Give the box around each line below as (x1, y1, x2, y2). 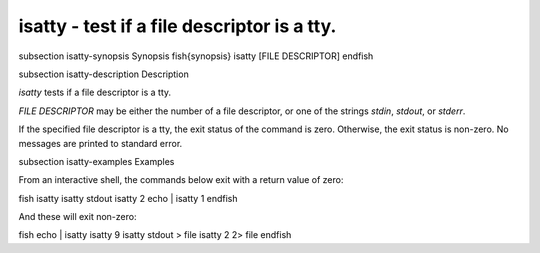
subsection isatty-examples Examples (18, 155, 175, 167)
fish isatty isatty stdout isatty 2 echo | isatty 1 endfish (18, 192, 239, 204)
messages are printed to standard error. (18, 137, 183, 149)
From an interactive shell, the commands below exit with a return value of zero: (18, 174, 344, 186)
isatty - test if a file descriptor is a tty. (18, 15, 337, 37)
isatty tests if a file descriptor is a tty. (18, 86, 172, 99)
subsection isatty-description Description (18, 68, 189, 80)
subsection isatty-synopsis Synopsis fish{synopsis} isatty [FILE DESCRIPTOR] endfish (18, 50, 374, 62)
